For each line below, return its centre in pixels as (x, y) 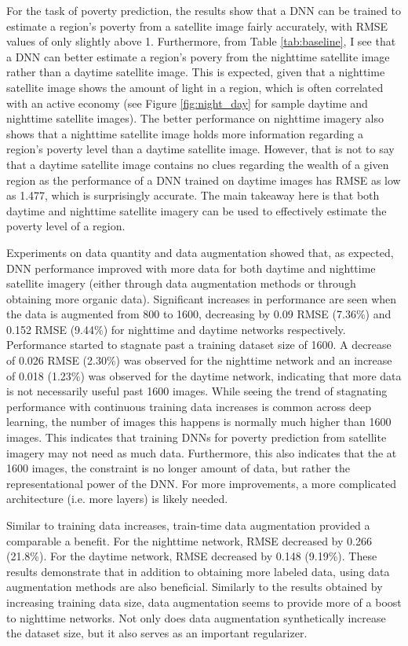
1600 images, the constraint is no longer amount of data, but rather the (178, 468)
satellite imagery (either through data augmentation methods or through (181, 283)
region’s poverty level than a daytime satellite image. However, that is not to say (200, 149)
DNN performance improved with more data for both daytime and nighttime (191, 268)
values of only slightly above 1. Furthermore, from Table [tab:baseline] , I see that (201, 41)
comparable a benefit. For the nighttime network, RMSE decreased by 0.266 (189, 540)
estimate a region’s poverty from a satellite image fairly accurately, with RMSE (197, 26)
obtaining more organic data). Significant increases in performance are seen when (202, 298)
